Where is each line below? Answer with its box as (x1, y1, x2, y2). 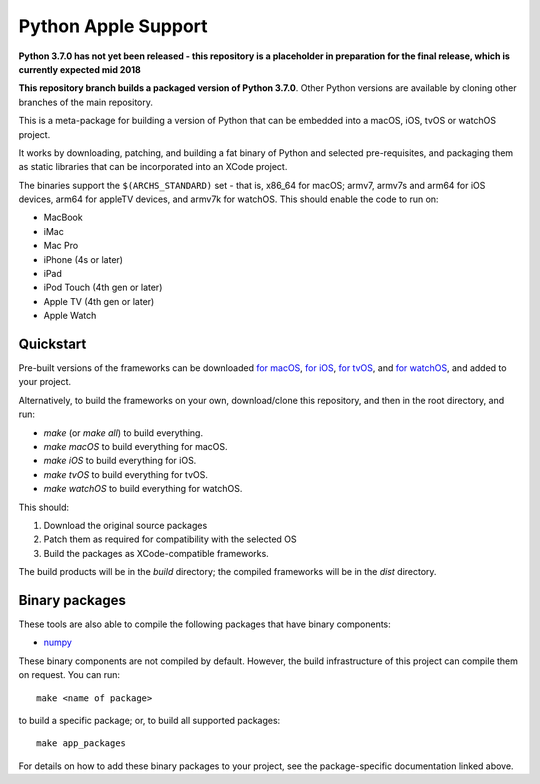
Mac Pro (43, 240, 79, 252)
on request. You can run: (18, 669, 120, 681)
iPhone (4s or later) (43, 253, 124, 265)
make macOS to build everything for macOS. (43, 441, 229, 453)
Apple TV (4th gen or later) (43, 295, 155, 307)
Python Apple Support (18, 15, 209, 37)
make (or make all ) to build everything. (43, 426, 204, 439)
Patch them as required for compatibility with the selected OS (43, 533, 297, 545)
